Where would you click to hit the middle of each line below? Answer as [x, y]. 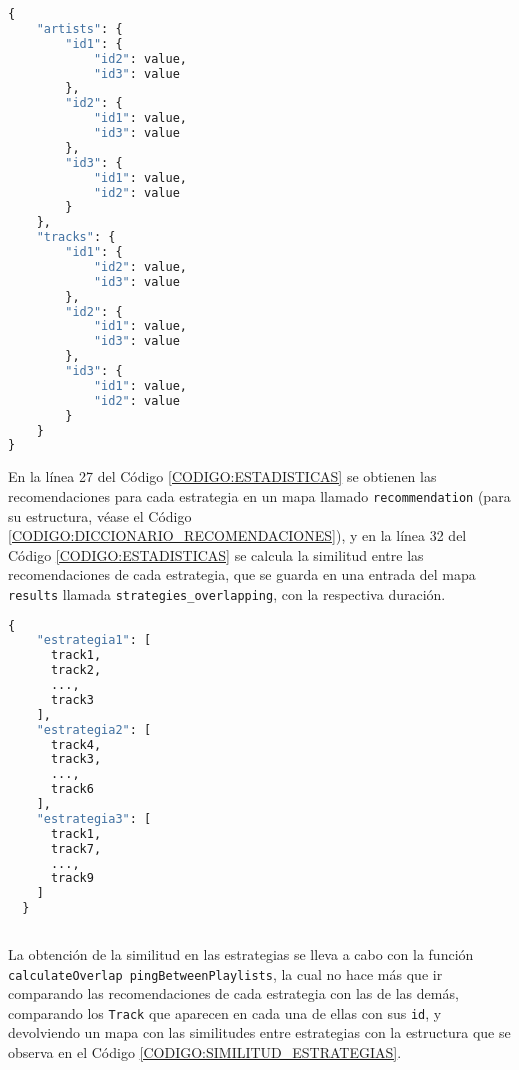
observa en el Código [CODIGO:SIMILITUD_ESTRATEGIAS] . [205, 1052]
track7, [76, 848]
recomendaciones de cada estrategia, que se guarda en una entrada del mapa [242, 574]
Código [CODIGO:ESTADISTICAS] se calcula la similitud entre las [216, 554]
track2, [76, 670]
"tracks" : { [76, 237]
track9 [72, 878]
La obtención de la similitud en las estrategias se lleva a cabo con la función [241, 953]
